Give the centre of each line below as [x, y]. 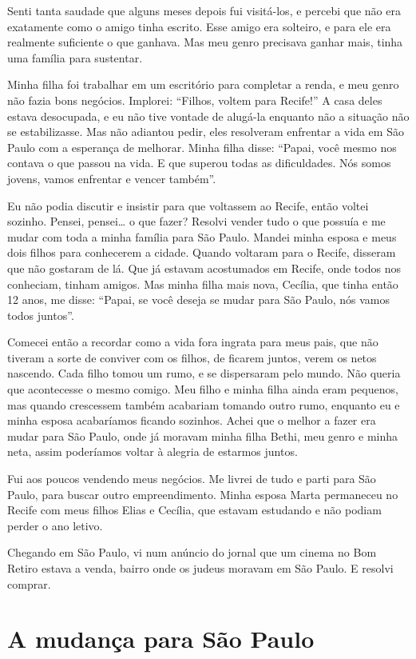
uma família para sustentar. [75, 57]
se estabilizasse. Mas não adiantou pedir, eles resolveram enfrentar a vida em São [206, 132]
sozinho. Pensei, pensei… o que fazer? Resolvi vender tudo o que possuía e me [196, 221]
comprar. [29, 583]
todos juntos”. [41, 315]
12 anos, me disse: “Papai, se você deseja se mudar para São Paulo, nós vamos [198, 300]
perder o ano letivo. [55, 525]
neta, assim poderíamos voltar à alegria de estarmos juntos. [153, 451]
